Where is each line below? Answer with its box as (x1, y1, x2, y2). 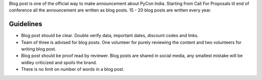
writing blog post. (21, 46, 56, 52)
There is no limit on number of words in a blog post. (21, 67, 125, 72)
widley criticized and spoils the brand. (21, 59, 97, 65)
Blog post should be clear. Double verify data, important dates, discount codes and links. (21, 33, 199, 39)
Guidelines (9, 20, 42, 28)
